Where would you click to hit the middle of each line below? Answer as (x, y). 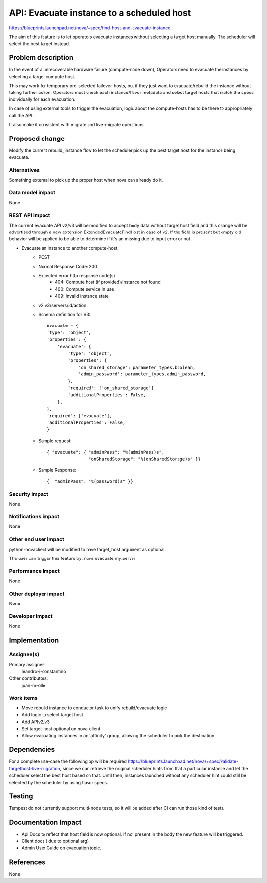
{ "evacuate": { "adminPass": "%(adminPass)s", (106, 452)
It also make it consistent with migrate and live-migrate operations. (77, 124)
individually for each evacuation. (42, 99)
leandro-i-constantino (44, 671)
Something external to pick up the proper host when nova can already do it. (86, 180)
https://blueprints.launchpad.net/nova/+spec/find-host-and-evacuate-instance (90, 28)
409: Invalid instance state (82, 296)
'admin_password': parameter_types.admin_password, (142, 374)
